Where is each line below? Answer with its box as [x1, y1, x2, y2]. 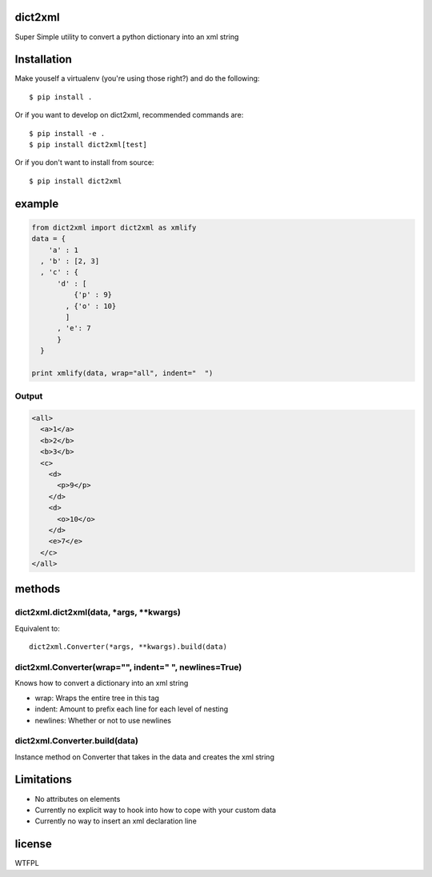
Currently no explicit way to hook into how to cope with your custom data [34, 805, 276, 815]
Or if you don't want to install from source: [14, 158, 154, 167]
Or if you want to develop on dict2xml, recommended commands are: [14, 110, 244, 120]
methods [14, 583, 61, 596]
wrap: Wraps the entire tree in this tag [34, 693, 160, 703]
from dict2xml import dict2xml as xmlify [31, 222, 197, 232]
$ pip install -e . [29, 129, 106, 138]
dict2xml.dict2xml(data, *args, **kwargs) [14, 607, 182, 618]
